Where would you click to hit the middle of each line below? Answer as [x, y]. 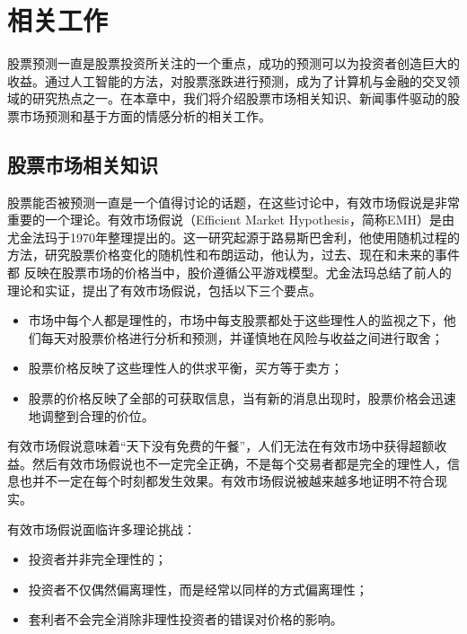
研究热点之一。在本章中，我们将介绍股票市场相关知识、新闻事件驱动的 [239, 98]
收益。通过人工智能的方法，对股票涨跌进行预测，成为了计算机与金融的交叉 [227, 80]
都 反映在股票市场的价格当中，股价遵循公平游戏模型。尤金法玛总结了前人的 [229, 273]
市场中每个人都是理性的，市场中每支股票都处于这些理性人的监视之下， [236, 320]
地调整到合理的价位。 [91, 415]
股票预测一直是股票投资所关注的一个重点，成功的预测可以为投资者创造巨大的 [233, 63]
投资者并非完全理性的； [97, 559]
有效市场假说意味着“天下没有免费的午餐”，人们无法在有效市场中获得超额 [221, 446]
